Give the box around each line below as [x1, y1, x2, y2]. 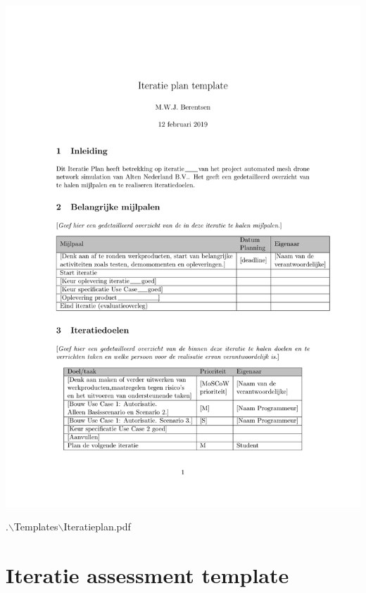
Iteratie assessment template [6, 561, 289, 589]
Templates [13, 519, 58, 534]
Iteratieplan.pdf [63, 519, 131, 534]
